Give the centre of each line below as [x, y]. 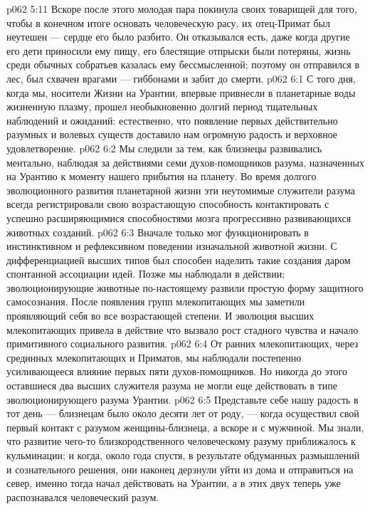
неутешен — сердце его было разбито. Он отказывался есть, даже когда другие [178, 37]
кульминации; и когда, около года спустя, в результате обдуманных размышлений [183, 455]
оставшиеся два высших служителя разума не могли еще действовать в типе [172, 385]
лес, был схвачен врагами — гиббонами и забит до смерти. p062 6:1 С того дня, [181, 78]
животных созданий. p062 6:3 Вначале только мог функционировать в [158, 232]
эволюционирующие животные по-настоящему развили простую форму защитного [185, 287]
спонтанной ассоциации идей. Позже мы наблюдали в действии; [146, 274]
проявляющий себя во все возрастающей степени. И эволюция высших [160, 316]
